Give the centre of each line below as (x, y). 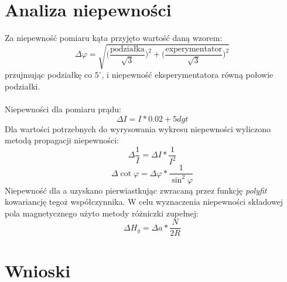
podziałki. (23, 86)
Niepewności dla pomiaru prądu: (63, 109)
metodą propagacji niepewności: (62, 140)
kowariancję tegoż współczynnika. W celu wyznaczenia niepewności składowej (144, 202)
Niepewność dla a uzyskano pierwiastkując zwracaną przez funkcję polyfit (136, 190)
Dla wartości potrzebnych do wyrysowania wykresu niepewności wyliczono (138, 128)
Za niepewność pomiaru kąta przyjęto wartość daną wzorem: (114, 38)
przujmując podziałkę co (49, 75)
